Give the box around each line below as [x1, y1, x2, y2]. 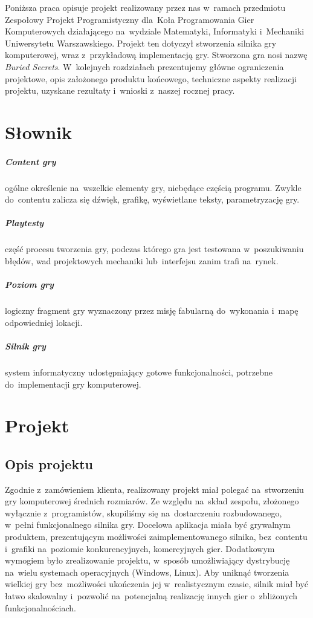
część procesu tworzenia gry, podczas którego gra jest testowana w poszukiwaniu [5, 242, 304, 255]
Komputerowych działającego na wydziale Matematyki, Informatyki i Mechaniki [5, 25, 305, 37]
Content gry [5, 155, 56, 168]
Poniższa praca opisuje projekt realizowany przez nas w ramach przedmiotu [5, 1, 286, 13]
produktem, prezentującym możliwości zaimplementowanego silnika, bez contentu [5, 530, 308, 543]
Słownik [5, 119, 73, 144]
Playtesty [5, 216, 44, 229]
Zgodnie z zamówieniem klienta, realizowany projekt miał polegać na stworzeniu [5, 483, 304, 495]
